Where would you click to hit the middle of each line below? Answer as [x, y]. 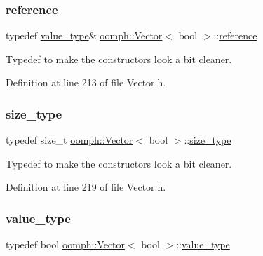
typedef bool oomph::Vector [66, 244]
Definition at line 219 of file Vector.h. [86, 187]
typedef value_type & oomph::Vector [84, 35]
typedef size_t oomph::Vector [69, 140]
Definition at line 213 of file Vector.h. [86, 82]
